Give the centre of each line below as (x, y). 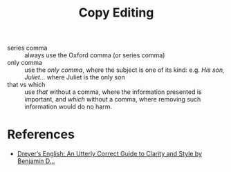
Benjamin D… (36, 161)
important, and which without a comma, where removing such (113, 99)
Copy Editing (116, 13)
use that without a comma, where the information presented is (113, 92)
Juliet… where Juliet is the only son (75, 77)
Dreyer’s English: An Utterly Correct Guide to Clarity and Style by (110, 154)
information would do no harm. (68, 107)
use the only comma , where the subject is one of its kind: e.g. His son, (124, 70)
